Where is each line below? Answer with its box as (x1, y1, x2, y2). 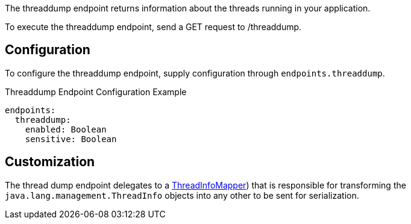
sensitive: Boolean (25, 134, 117, 144)
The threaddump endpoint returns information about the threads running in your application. (5, 3, 371, 13)
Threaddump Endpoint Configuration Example (5, 86, 187, 97)
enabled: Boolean (25, 124, 107, 134)
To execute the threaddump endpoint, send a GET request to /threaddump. (5, 22, 302, 32)
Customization (5, 154, 95, 170)
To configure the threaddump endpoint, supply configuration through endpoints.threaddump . (5, 67, 385, 78)
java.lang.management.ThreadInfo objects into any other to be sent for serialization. (5, 190, 359, 201)
